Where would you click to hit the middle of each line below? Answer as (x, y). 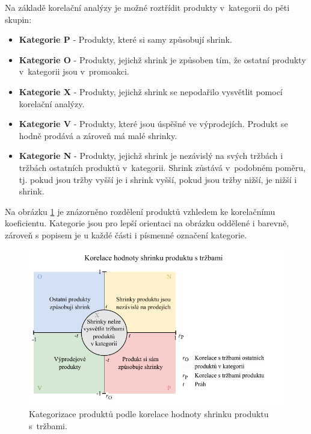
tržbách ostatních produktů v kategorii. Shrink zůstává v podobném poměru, (162, 167)
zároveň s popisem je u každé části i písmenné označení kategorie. (126, 234)
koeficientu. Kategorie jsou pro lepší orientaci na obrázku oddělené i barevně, (147, 223)
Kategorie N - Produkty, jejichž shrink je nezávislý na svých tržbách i (151, 156)
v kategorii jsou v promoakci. (74, 71)
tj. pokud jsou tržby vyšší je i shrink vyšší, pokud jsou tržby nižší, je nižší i (158, 179)
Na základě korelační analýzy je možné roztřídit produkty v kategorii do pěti (147, 7)
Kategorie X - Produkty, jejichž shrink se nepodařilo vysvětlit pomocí (151, 91)
